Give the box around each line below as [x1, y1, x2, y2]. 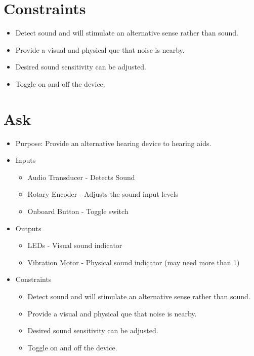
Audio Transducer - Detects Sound [27, 171, 135, 182]
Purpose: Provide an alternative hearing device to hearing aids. [15, 137, 211, 148]
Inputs [15, 155, 36, 165]
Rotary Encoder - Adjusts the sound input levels [27, 189, 179, 199]
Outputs [15, 223, 41, 233]
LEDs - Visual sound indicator [27, 240, 122, 251]
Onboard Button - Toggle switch [27, 206, 129, 216]
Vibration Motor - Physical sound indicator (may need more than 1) [27, 257, 240, 267]
